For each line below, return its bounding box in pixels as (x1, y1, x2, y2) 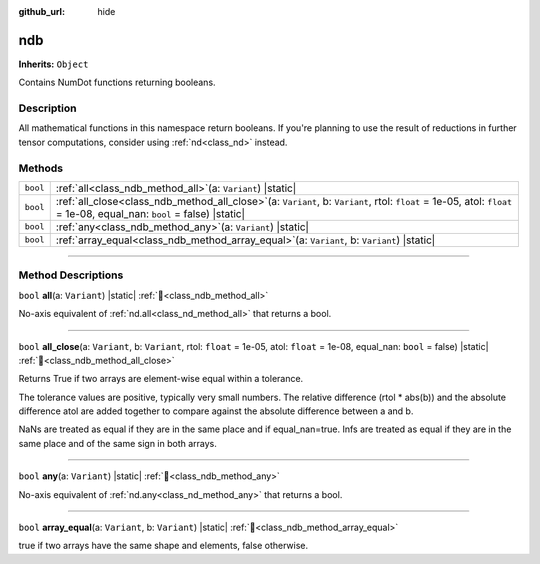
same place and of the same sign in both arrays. (18, 437, 217, 449)
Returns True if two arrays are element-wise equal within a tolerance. (18, 373, 304, 385)
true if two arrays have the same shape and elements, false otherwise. (18, 540, 309, 552)
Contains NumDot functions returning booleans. (18, 76, 216, 89)
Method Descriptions (18, 268, 124, 282)
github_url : (18, 6, 65, 17)
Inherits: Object (18, 58, 89, 70)
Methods (18, 161, 64, 175)
